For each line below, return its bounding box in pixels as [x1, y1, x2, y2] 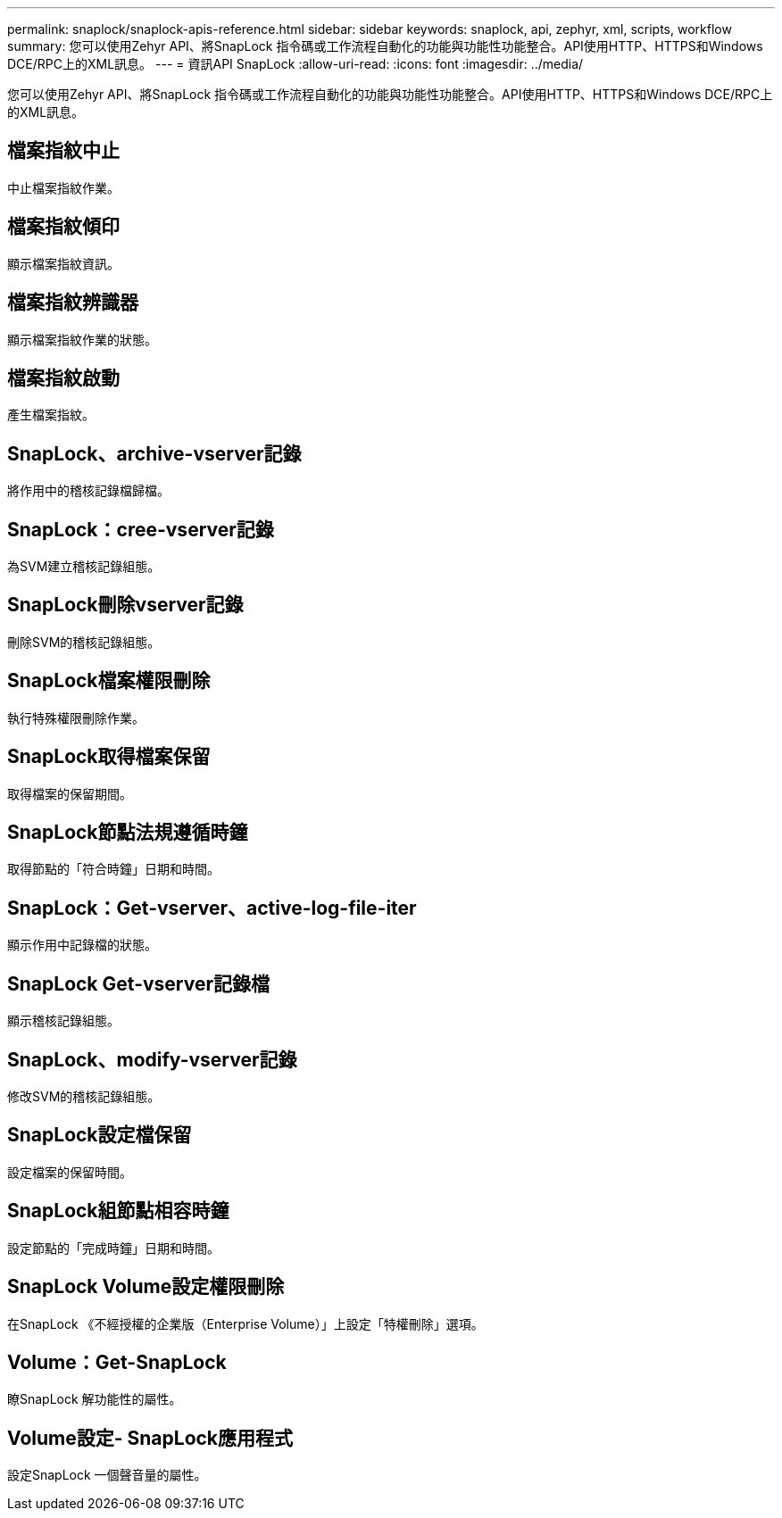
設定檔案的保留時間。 [7, 1164, 132, 1180]
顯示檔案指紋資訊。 [7, 255, 120, 271]
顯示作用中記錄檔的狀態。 [7, 937, 157, 953]
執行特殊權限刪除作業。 [7, 709, 145, 726]
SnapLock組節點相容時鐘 [7, 1199, 229, 1223]
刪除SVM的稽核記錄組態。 [7, 634, 161, 650]
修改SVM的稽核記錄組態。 [7, 1088, 161, 1104]
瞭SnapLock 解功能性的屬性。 [7, 1391, 182, 1407]
